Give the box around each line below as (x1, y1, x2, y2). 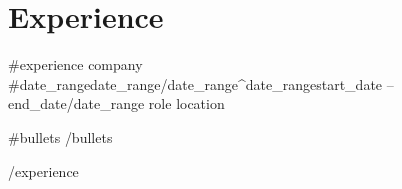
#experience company (8, 54, 143, 75)
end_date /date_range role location (8, 93, 225, 114)
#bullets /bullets (8, 126, 113, 147)
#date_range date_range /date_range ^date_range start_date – (8, 73, 394, 94)
